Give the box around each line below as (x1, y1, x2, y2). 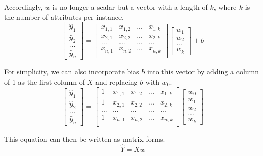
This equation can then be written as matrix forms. (4, 134, 165, 144)
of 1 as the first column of (4, 76, 85, 87)
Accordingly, (4, 2, 43, 12)
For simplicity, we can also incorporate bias (4, 66, 139, 77)
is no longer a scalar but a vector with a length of (52, 2, 208, 12)
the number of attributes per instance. (4, 11, 124, 22)
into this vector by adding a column (147, 66, 259, 77)
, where (213, 2, 237, 12)
